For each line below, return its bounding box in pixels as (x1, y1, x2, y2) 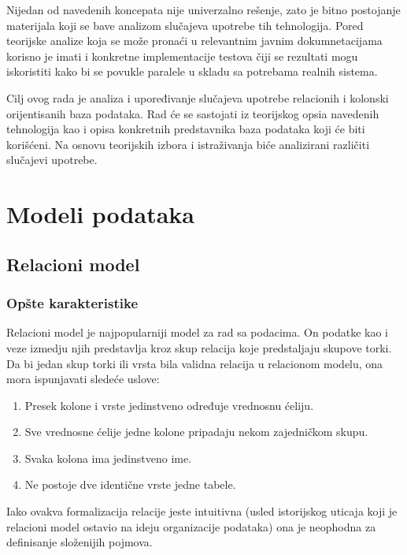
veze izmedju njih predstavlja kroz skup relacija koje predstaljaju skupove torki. (6, 339, 392, 356)
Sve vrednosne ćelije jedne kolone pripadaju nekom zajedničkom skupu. (24, 423, 368, 440)
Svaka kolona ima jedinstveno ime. (24, 449, 192, 466)
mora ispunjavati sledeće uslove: (6, 371, 160, 387)
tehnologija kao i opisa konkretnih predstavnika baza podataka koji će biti (6, 121, 365, 137)
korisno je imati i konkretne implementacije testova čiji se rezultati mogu (6, 47, 358, 64)
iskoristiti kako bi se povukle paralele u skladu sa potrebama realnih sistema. (6, 63, 378, 80)
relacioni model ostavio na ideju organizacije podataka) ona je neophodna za (6, 518, 376, 535)
